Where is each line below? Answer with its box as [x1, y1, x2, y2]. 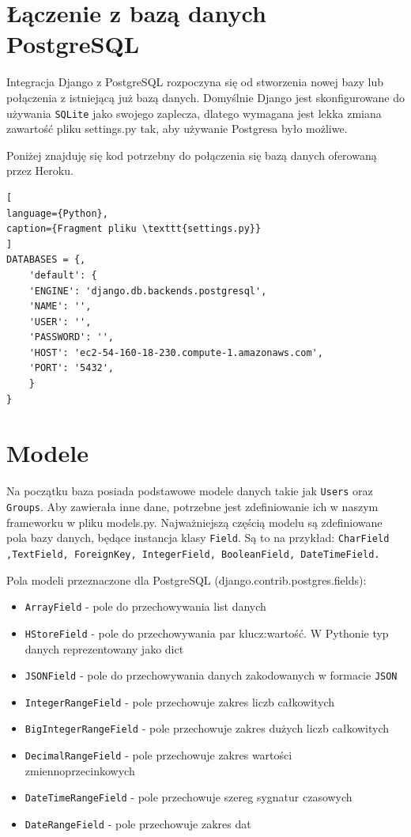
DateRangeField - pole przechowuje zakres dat [25, 815, 251, 831]
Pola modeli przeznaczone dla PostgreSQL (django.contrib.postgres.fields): [6, 571, 367, 588]
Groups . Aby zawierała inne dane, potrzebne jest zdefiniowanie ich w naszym [6, 498, 379, 515]
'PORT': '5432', [28, 362, 115, 374]
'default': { [28, 269, 97, 281]
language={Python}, [6, 207, 108, 219]
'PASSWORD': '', [28, 331, 115, 343]
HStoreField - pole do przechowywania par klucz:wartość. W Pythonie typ [25, 624, 389, 641]
